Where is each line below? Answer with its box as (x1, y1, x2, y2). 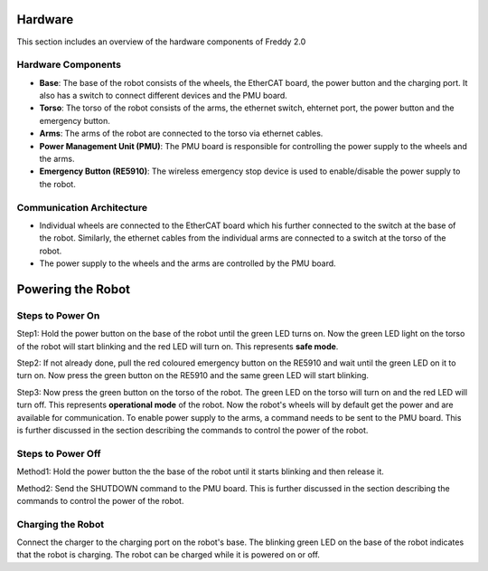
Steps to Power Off (16, 447, 101, 460)
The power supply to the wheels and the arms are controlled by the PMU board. (39, 258, 336, 269)
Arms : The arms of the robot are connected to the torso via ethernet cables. (39, 128, 324, 139)
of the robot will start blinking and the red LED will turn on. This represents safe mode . (16, 340, 339, 352)
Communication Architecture (16, 201, 148, 214)
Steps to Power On (16, 309, 100, 321)
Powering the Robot (16, 281, 131, 297)
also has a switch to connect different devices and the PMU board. (39, 90, 288, 101)
